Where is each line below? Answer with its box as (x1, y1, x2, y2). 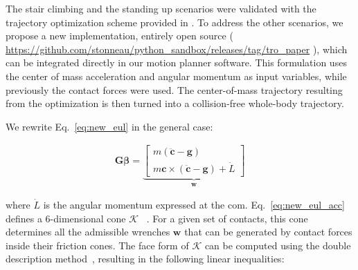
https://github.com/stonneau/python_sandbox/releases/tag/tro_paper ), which (6, 41, 348, 56)
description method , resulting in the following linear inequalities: (6, 251, 285, 266)
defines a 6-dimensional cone (6, 211, 126, 225)
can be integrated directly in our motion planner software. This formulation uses (6, 55, 347, 70)
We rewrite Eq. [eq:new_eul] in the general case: (6, 119, 213, 133)
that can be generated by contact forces (184, 224, 352, 239)
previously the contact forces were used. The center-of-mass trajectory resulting (6, 82, 343, 97)
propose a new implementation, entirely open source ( (6, 28, 233, 43)
